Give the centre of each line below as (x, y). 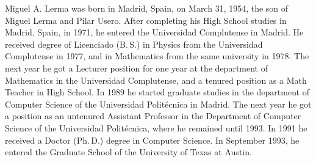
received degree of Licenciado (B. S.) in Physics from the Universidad (134, 44)
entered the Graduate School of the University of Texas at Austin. (128, 152)
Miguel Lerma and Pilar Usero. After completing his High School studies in (146, 20)
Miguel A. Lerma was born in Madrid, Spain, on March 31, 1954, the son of (147, 8)
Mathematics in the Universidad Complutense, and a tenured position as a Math (156, 80)
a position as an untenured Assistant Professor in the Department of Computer (153, 116)
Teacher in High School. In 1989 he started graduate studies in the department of (157, 92)
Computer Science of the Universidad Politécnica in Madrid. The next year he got (158, 104)
